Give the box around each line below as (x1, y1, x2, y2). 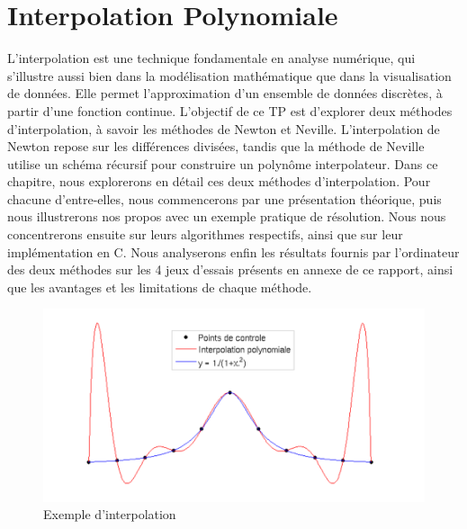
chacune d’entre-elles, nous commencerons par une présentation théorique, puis (7, 189, 442, 208)
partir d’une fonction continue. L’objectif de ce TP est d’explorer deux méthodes (7, 101, 453, 120)
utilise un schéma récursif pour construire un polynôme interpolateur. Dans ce (7, 154, 438, 173)
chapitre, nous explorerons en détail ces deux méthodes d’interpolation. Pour (7, 172, 431, 191)
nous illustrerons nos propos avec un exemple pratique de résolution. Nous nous (7, 207, 446, 226)
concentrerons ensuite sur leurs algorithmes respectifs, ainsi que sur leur (7, 225, 403, 244)
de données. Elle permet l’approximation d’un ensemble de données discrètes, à (7, 84, 443, 103)
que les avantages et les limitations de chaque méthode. (7, 277, 312, 296)
